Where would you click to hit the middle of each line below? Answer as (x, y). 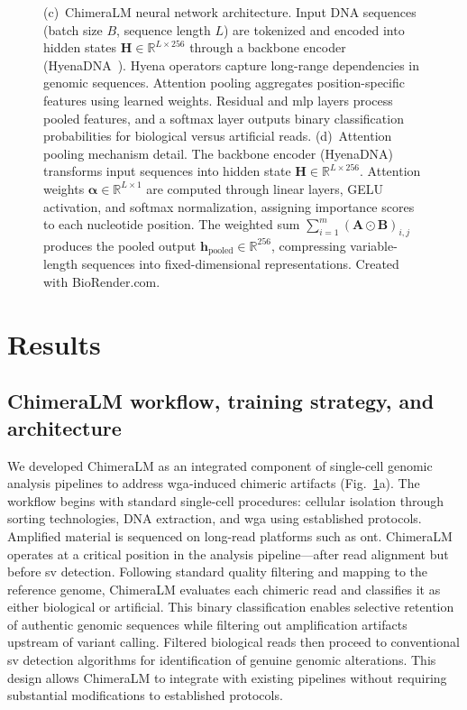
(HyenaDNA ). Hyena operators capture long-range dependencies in (232, 65)
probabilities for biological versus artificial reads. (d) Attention (218, 136)
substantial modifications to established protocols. (145, 695)
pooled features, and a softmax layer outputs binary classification (224, 118)
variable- (374, 245)
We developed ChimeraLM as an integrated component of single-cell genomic (220, 465)
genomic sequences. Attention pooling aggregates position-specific (224, 83)
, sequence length (164, 29)
